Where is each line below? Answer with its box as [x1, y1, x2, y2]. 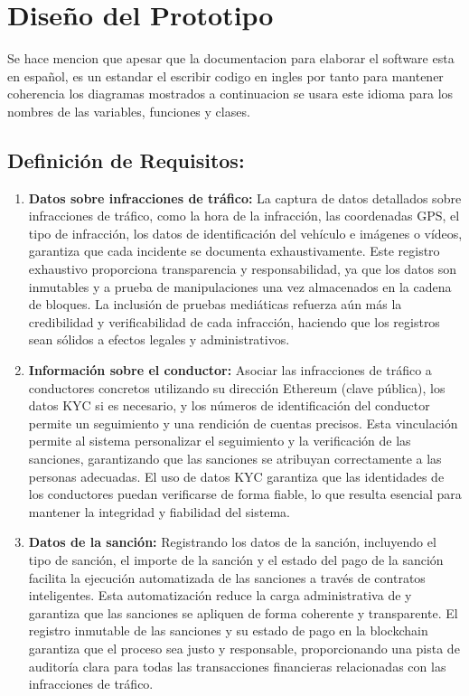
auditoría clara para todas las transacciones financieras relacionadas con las [28, 656, 446, 675]
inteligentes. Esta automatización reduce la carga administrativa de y [28, 586, 412, 605]
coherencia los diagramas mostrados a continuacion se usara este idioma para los [7, 84, 454, 103]
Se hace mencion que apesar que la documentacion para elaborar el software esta [7, 49, 455, 68]
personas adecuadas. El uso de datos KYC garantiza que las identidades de [28, 466, 445, 485]
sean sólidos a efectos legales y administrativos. [28, 330, 290, 349]
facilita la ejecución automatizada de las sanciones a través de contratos [28, 568, 426, 587]
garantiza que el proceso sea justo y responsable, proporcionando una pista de [28, 638, 460, 657]
